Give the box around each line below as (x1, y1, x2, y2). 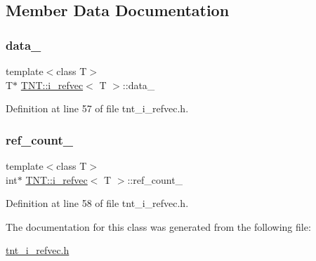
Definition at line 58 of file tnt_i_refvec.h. (6, 196, 189, 210)
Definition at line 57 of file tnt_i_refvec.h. (6, 101, 189, 116)
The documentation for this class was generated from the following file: (6, 219, 311, 234)
